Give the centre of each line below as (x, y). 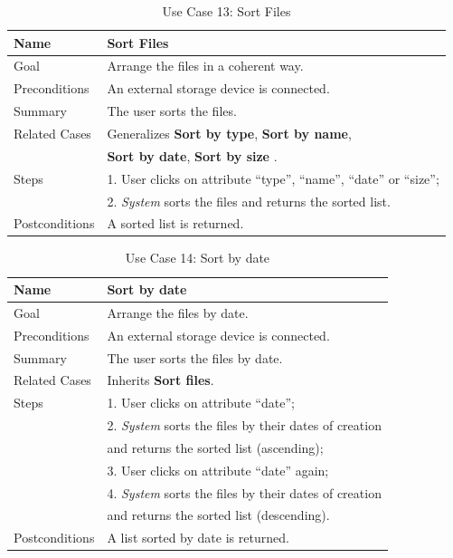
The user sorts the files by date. (195, 357)
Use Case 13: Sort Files (226, 11)
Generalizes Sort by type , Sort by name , (229, 133)
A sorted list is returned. (175, 223)
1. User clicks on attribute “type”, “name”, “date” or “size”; (273, 178)
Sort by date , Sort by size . (192, 155)
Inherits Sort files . (160, 380)
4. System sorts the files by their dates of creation (244, 492)
